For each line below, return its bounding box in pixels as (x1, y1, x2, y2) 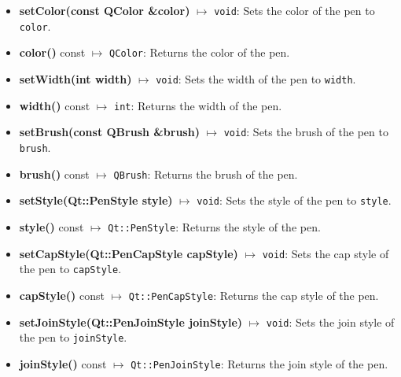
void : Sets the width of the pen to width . (156, 70, 356, 87)
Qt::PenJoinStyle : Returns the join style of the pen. (131, 355, 388, 371)
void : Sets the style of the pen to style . (197, 192, 392, 209)
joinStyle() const (19, 355, 107, 371)
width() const (19, 97, 90, 113)
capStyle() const (19, 286, 105, 303)
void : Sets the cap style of (262, 245, 389, 261)
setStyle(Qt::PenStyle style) (19, 192, 173, 209)
